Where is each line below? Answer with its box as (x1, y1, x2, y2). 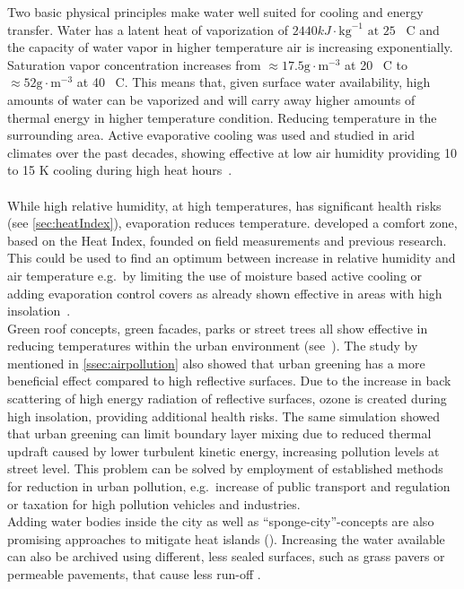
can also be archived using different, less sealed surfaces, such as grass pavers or (7, 547, 445, 566)
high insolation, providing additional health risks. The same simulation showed (7, 406, 441, 425)
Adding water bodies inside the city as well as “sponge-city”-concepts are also (7, 512, 434, 531)
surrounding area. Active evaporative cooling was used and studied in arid (7, 126, 415, 144)
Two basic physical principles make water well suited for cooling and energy (7, 3, 424, 21)
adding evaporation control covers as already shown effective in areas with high (7, 283, 442, 302)
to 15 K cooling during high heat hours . (7, 160, 232, 179)
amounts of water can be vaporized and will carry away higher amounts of (7, 90, 416, 108)
